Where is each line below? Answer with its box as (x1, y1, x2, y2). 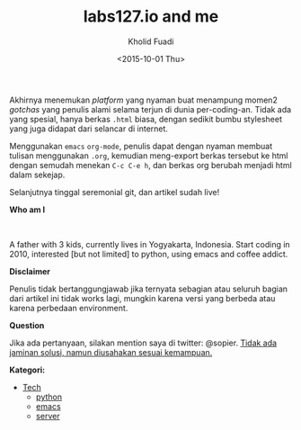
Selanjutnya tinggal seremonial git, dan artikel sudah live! (9, 186, 220, 197)
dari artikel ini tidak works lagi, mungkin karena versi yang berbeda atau (9, 292, 276, 303)
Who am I (9, 204, 46, 215)
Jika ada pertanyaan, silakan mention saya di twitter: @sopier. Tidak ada (9, 337, 277, 348)
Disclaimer (9, 265, 51, 276)
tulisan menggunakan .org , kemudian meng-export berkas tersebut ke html (9, 150, 288, 161)
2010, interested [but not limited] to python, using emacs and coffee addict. (9, 248, 288, 259)
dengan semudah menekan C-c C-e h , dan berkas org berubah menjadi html (9, 159, 292, 170)
